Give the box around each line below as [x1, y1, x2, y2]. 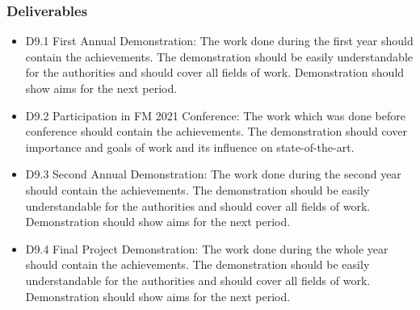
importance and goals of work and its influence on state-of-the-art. [25, 138, 355, 155]
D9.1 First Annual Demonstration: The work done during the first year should [25, 32, 414, 49]
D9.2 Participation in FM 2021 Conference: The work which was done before [25, 107, 405, 124]
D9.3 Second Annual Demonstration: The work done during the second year [25, 165, 401, 182]
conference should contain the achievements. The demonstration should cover [25, 123, 407, 140]
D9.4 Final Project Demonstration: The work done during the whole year [25, 240, 388, 257]
